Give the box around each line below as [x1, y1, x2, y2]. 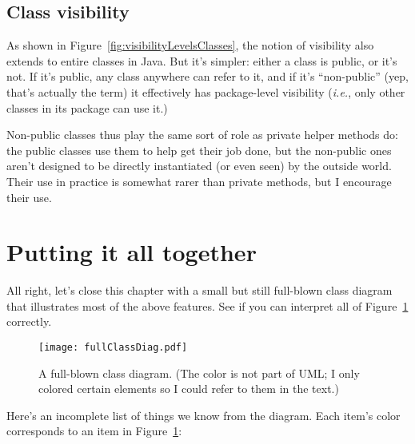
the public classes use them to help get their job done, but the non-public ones [6, 141, 392, 158]
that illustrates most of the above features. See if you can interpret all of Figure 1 [6, 297, 409, 314]
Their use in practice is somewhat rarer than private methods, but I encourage [6, 172, 392, 189]
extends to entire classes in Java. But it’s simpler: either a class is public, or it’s [6, 52, 397, 69]
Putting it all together [6, 236, 257, 268]
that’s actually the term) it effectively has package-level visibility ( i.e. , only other [6, 83, 405, 100]
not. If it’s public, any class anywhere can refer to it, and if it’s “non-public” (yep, [6, 68, 409, 85]
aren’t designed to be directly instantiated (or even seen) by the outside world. [6, 157, 392, 174]
